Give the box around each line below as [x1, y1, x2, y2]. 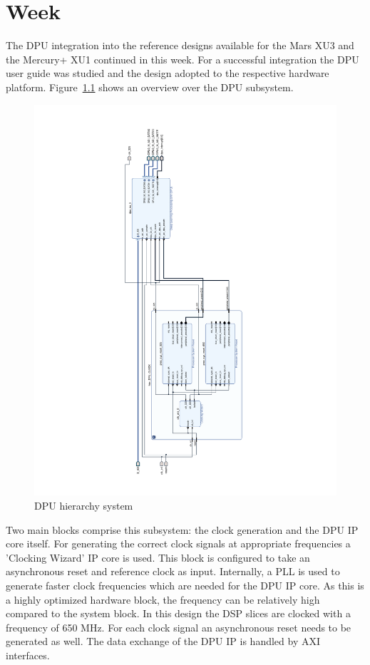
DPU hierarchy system [34, 498, 133, 512]
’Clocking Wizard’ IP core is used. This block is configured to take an [6, 550, 310, 565]
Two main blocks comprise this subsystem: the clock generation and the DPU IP [6, 522, 359, 537]
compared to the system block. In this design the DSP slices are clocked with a [6, 606, 351, 621]
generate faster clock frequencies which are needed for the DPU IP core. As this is [6, 577, 364, 592]
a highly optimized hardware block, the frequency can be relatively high [6, 592, 320, 607]
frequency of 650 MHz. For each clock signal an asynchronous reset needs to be [6, 619, 351, 634]
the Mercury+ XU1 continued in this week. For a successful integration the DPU [6, 51, 359, 66]
